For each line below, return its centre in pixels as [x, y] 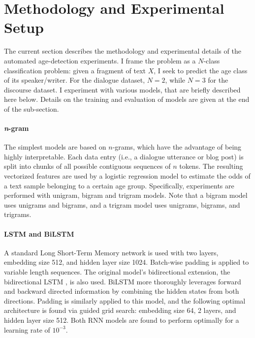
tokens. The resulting [211, 166]
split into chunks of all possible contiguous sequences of [87, 166]
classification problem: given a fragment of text [75, 70]
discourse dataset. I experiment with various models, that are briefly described [122, 89]
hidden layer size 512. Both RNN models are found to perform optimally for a [122, 320]
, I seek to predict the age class [201, 70]
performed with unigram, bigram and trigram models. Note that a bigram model [126, 195]
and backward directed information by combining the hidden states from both [122, 291]
